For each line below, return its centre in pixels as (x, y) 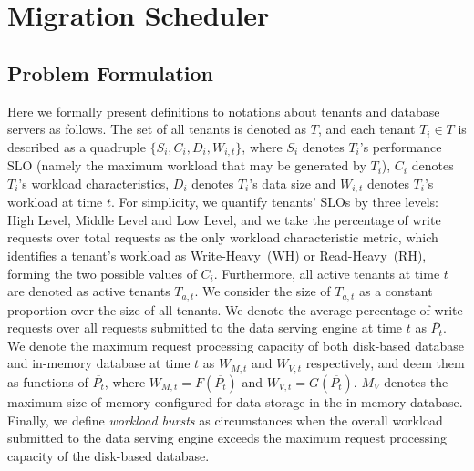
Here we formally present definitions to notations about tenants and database (224, 111)
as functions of (48, 381)
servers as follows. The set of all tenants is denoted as (157, 129)
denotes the (416, 381)
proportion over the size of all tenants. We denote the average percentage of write (235, 309)
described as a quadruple (77, 146)
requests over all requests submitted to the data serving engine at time (205, 328)
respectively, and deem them (385, 363)
